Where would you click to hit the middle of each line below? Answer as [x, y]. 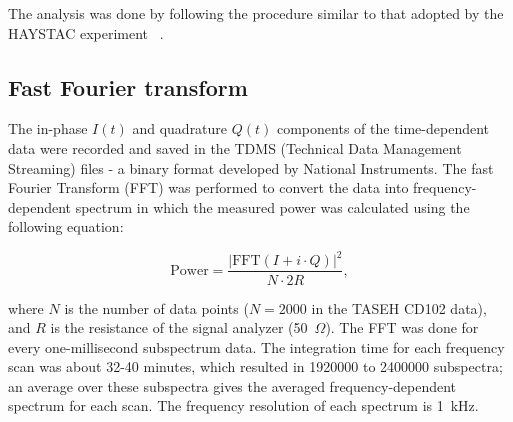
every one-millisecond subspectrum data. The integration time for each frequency [256, 346]
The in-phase [48, 128]
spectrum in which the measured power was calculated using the [272, 206]
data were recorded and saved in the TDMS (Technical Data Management [235, 147]
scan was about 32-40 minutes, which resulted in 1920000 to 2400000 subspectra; [255, 366]
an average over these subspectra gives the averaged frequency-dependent [232, 385]
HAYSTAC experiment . [86, 32]
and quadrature [180, 128]
